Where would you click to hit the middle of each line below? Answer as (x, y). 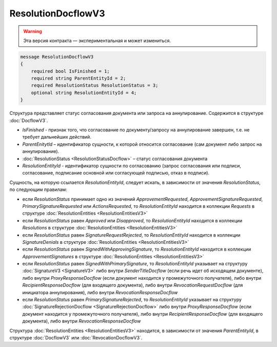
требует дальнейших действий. (57, 137)
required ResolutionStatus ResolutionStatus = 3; (95, 85)
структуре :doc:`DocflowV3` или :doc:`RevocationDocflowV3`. (76, 338)
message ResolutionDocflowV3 (57, 57)
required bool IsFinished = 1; (70, 71)
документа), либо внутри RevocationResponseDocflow (82, 321)
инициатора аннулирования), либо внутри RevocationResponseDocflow (100, 292)
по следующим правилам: (38, 189)
